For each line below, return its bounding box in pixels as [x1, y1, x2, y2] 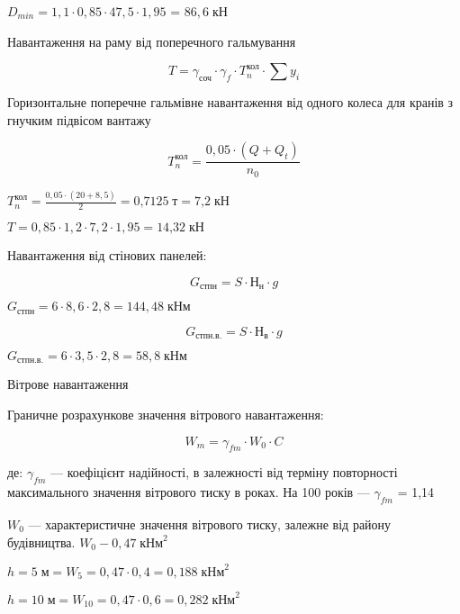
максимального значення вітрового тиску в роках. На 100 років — [7, 483, 370, 501]
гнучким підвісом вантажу [7, 110, 151, 129]
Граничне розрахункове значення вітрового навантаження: [7, 405, 324, 423]
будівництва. [7, 532, 76, 551]
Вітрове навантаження [7, 375, 129, 393]
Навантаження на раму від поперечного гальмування [7, 32, 296, 50]
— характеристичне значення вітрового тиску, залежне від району [28, 514, 392, 533]
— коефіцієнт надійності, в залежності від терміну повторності [50, 463, 398, 482]
